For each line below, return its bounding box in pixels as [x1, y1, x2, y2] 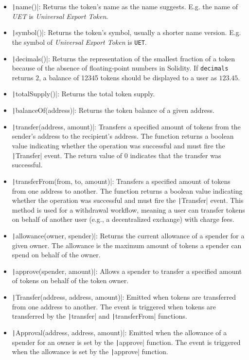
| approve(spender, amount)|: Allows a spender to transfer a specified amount [12, 266, 242, 276]
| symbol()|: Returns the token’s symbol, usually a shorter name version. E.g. [12, 27, 241, 37]
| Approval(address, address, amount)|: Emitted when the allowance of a [12, 327, 227, 337]
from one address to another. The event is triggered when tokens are [12, 301, 216, 311]
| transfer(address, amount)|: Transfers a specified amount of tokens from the [12, 121, 241, 131]
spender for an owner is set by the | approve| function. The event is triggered [12, 337, 241, 347]
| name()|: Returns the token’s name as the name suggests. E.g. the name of [12, 1, 238, 11]
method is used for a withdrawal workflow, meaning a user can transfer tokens [12, 204, 245, 215]
